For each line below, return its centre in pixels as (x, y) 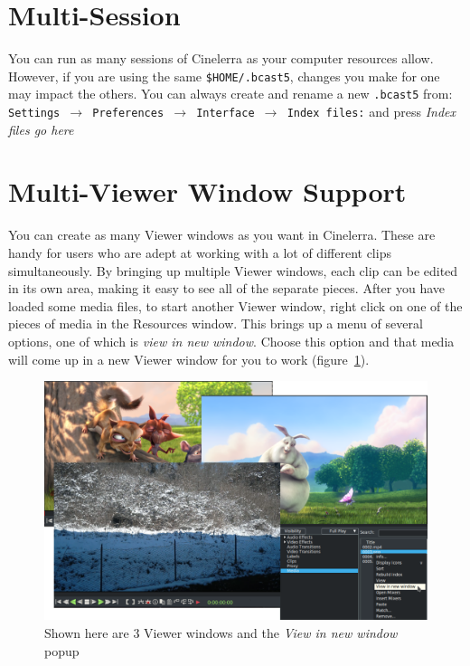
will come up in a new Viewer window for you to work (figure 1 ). (189, 359)
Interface (226, 114)
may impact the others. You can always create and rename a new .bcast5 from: (230, 94)
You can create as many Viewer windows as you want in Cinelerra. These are (222, 235)
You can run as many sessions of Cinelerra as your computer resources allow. (221, 58)
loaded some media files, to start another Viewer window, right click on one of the (235, 305)
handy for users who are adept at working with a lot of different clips (200, 252)
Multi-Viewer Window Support (207, 191)
